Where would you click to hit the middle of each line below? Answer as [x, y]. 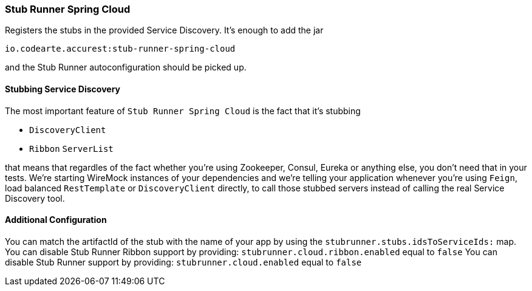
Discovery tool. [35, 198]
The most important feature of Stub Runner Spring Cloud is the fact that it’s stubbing [183, 111]
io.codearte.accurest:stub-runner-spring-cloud [120, 49]
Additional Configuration [56, 220]
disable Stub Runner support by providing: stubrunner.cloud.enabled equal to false [183, 262]
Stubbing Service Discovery [63, 89]
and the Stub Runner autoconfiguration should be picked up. [126, 67]
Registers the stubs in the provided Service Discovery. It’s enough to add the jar [164, 30]
